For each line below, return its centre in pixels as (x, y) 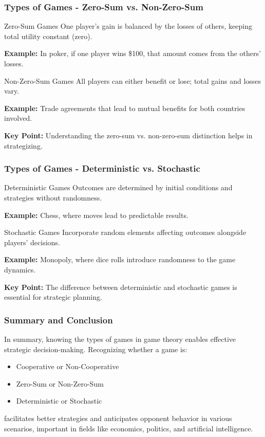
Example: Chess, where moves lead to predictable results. (96, 215)
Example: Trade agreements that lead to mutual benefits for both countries (125, 108)
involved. (18, 118)
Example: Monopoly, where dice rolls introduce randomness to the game (120, 259)
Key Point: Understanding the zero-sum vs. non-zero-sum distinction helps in (128, 135)
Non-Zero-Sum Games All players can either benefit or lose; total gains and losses (133, 80)
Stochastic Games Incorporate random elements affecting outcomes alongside (125, 232)
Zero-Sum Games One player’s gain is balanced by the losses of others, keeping (128, 26)
